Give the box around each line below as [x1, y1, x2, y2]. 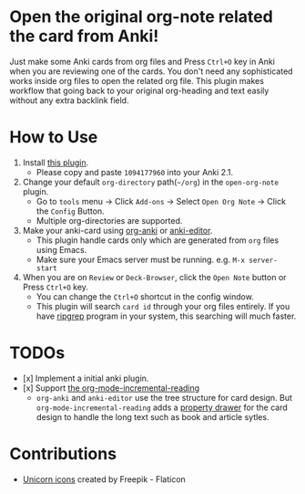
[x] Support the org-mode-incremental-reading [22, 382, 200, 394]
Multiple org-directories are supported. [36, 215, 183, 226]
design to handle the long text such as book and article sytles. [36, 411, 269, 422]
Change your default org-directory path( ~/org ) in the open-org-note [22, 176, 280, 187]
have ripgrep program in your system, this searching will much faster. [36, 310, 297, 321]
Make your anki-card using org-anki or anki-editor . [22, 225, 213, 236]
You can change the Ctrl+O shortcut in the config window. [36, 290, 255, 302]
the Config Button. [36, 205, 105, 216]
